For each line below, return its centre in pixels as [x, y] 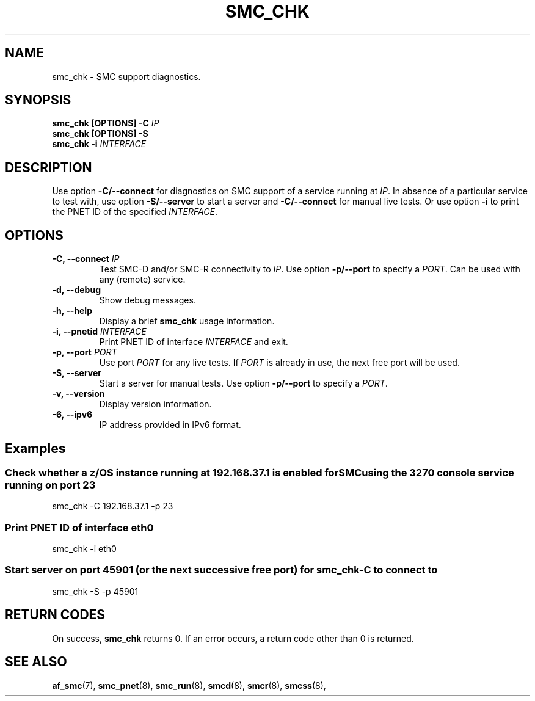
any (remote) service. [142, 280]
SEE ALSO [36, 662]
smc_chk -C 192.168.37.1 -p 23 [113, 506]
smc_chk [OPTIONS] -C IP [106, 123]
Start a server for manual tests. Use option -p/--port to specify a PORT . [243, 383]
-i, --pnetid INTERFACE [99, 332]
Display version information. [155, 404]
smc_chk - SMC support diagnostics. [126, 76]
